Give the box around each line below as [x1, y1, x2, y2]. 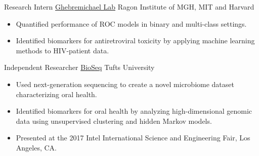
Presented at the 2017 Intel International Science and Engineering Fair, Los [16, 132, 250, 143]
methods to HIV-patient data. [16, 45, 109, 55]
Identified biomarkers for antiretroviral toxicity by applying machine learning [16, 35, 255, 46]
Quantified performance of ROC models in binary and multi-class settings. [16, 18, 247, 29]
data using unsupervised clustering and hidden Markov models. [16, 115, 212, 126]
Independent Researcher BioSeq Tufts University [4, 62, 155, 72]
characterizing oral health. [16, 89, 97, 99]
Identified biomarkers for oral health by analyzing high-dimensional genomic [16, 106, 252, 116]
